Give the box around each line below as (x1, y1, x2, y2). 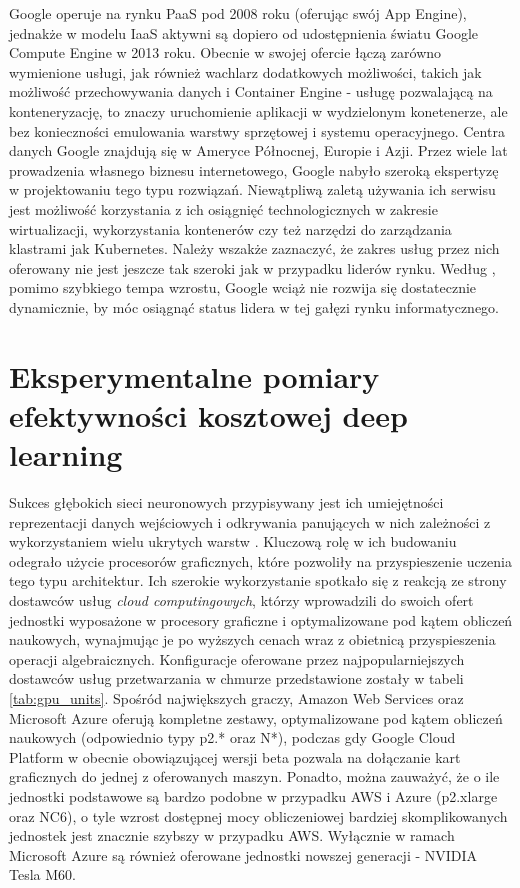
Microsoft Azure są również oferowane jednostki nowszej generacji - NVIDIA (9, 844, 478, 865)
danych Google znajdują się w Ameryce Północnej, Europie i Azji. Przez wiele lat (9, 140, 508, 161)
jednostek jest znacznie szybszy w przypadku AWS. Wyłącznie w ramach (9, 825, 455, 846)
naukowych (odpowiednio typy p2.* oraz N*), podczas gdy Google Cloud (9, 727, 456, 748)
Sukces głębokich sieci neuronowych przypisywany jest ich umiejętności (9, 492, 444, 512)
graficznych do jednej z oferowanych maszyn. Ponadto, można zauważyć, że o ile (9, 766, 500, 787)
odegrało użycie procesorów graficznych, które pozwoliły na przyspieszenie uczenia (9, 550, 512, 571)
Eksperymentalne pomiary (9, 355, 380, 396)
